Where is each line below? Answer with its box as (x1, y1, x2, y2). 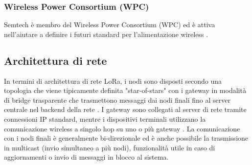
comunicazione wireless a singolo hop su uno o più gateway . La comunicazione (4, 123, 240, 133)
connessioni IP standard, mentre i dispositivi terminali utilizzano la (4, 113, 206, 124)
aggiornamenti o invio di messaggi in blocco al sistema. (4, 152, 169, 162)
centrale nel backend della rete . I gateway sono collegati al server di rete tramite (4, 104, 247, 114)
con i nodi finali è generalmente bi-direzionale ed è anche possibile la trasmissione (4, 133, 249, 143)
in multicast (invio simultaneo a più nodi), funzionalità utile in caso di (4, 142, 215, 152)
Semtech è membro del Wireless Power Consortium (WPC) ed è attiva (4, 19, 215, 30)
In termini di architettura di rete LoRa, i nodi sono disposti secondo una (4, 75, 222, 86)
